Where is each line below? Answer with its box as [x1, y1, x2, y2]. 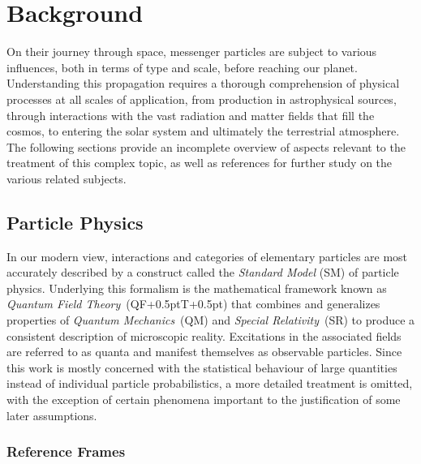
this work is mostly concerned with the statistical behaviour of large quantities [6, 359, 397, 376]
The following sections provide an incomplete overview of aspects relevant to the [6, 138, 406, 155]
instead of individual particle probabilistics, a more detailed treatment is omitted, [6, 375, 413, 392]
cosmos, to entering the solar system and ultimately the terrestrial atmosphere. [6, 122, 400, 140]
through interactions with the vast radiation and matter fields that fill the [6, 106, 375, 123]
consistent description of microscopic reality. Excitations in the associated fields [6, 327, 402, 344]
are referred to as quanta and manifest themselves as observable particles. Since [6, 343, 402, 360]
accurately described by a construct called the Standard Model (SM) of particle [6, 264, 399, 281]
